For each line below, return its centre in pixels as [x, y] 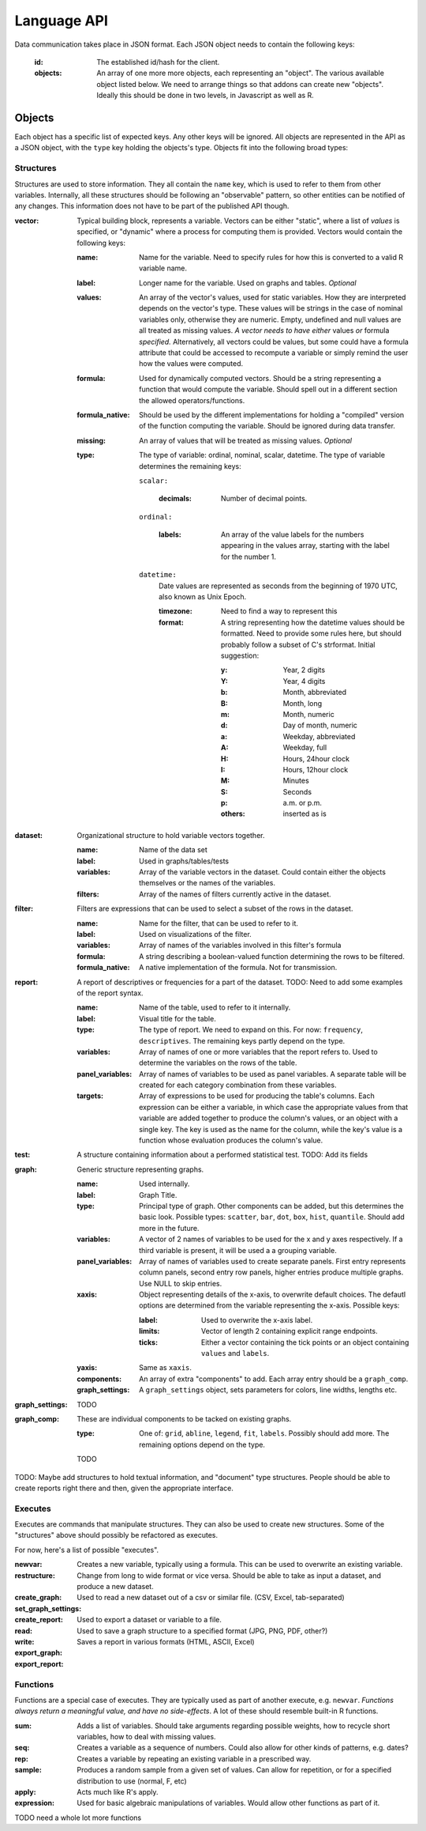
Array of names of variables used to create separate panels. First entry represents [273, 1261]
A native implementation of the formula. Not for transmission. [238, 968]
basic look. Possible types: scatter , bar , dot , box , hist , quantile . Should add [272, 1217]
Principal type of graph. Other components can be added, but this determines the [271, 1206]
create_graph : [38, 1598]
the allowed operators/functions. [192, 400]
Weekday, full [305, 748]
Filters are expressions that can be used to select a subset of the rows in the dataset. [215, 908]
